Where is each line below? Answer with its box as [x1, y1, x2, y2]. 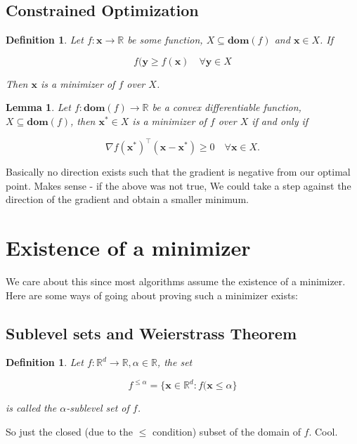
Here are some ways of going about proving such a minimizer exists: [6, 287, 298, 302]
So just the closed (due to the [6, 424, 133, 439]
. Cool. [309, 424, 338, 439]
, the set [157, 355, 193, 370]
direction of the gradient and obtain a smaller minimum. [6, 192, 249, 207]
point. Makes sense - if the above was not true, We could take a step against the [6, 178, 351, 192]
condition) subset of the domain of [152, 424, 301, 439]
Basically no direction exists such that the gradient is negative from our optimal [6, 164, 351, 179]
